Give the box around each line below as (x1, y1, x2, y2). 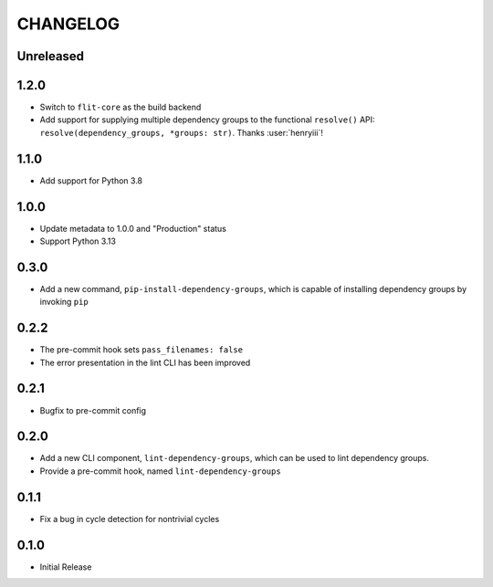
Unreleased (16, 48, 85, 64)
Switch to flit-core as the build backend (39, 101, 202, 113)
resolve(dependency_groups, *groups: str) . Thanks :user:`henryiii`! (39, 127, 324, 138)
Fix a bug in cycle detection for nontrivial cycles (39, 513, 220, 524)
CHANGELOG (16, 14, 121, 34)
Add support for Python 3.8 (39, 174, 143, 186)
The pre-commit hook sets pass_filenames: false (39, 344, 244, 355)
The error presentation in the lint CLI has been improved (39, 357, 251, 368)
